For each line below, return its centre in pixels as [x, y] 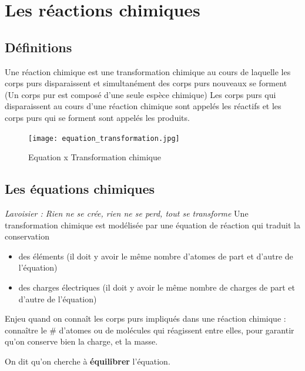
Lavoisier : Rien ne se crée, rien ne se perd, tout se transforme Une [127, 213]
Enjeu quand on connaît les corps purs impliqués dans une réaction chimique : [145, 318]
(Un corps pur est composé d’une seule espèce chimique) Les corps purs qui [140, 94]
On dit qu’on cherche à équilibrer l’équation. [88, 361]
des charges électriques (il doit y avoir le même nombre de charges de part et [157, 287]
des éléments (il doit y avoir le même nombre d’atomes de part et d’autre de [156, 256]
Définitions [38, 47]
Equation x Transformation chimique [95, 157]
